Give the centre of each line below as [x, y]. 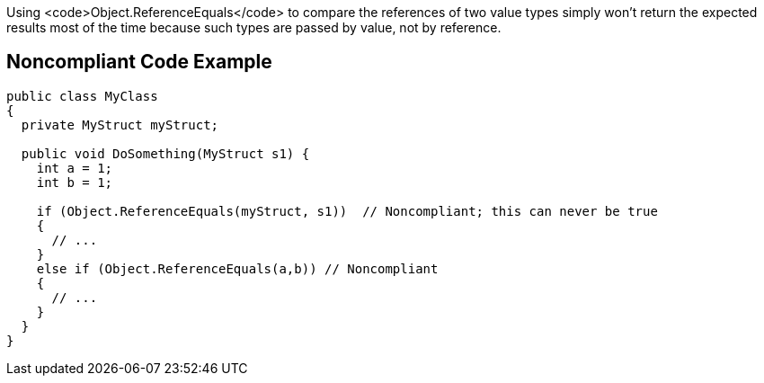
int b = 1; [75, 182]
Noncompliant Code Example [139, 62]
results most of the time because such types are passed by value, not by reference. [254, 27]
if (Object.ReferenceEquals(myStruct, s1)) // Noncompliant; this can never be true [347, 211]
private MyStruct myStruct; [120, 125]
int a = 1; [75, 168]
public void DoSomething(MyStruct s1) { [165, 153]
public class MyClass [82, 96]
